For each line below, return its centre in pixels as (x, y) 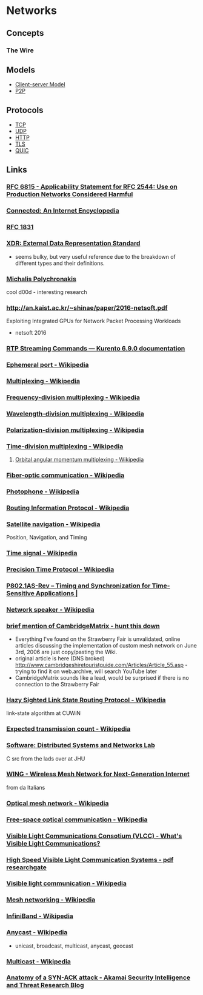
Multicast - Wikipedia (38, 962)
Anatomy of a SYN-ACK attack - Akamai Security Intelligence (98, 977)
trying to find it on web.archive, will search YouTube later (86, 671)
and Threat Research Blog (45, 985)
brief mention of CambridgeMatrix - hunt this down (83, 626)
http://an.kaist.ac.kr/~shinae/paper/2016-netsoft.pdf (87, 307)
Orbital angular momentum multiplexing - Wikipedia (79, 460)
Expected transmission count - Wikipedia (68, 729)
